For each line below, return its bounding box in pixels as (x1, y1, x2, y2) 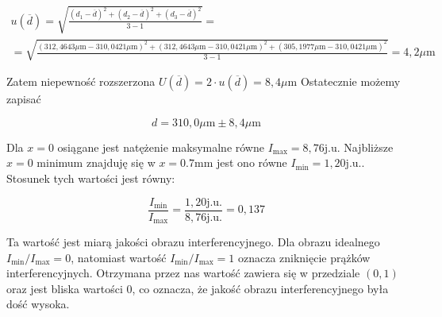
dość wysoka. (6, 296, 70, 312)
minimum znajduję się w (37, 154, 156, 171)
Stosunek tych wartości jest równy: (6, 169, 175, 186)
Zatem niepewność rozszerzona (6, 73, 156, 90)
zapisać (6, 91, 41, 107)
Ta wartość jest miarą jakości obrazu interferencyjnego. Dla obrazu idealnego (6, 234, 380, 250)
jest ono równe (216, 154, 287, 171)
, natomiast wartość (71, 249, 167, 265)
